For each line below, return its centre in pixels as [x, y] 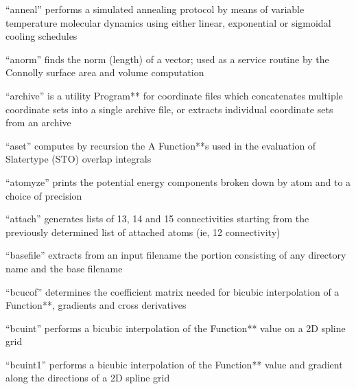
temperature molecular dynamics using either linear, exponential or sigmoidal [168, 22]
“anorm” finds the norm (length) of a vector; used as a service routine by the [167, 59]
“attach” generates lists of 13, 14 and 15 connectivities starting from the [157, 219]
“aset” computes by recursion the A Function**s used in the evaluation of [161, 145]
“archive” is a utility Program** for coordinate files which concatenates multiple [174, 95]
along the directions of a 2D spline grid [88, 378]
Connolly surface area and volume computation [105, 72]
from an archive [38, 122]
